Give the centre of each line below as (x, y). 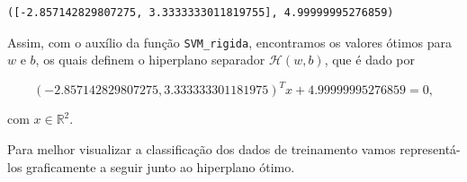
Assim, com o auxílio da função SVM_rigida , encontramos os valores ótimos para (230, 42)
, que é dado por (370, 60)
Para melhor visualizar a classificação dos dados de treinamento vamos (202, 148)
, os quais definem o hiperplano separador (150, 60)
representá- (430, 148)
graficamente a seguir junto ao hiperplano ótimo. (161, 166)
